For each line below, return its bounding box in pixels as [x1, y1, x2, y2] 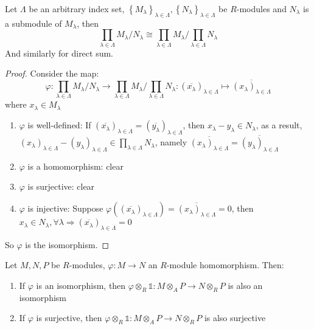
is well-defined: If [27, 119, 91, 131]
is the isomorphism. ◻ [25, 238, 110, 251]
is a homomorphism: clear [27, 159, 124, 172]
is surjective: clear [27, 180, 95, 193]
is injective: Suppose [27, 202, 103, 215]
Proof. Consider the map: [5, 67, 99, 80]
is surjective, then [36, 311, 102, 324]
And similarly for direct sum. [5, 46, 114, 59]
